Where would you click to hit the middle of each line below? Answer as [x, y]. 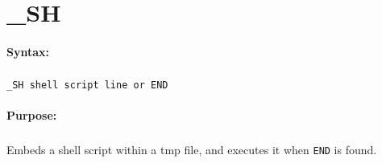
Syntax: [28, 51]
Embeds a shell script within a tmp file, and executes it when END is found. [192, 150]
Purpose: [32, 115]
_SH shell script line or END [87, 85]
